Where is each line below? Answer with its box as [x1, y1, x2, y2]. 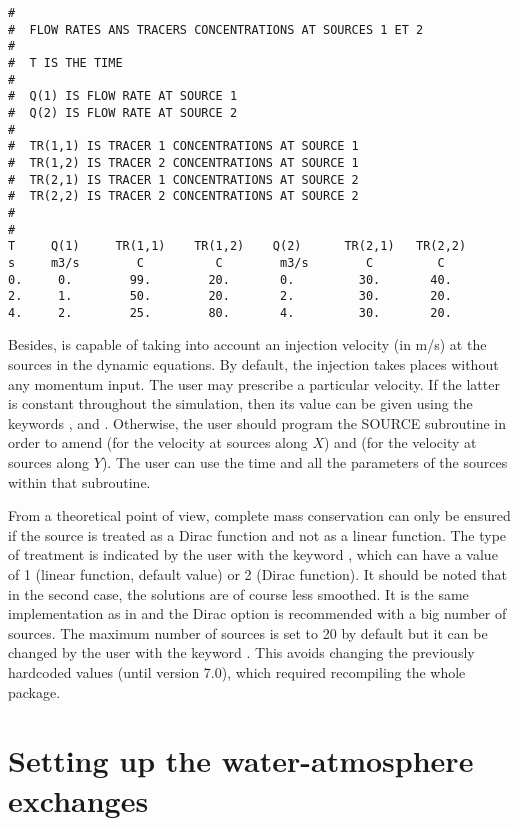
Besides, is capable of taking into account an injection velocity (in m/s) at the [8, 334, 487, 355]
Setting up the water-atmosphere [8, 740, 474, 781]
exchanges [8, 779, 149, 820]
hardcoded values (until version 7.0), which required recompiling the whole [8, 661, 466, 682]
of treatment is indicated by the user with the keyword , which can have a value [8, 544, 498, 565]
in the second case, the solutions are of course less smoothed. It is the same [8, 583, 469, 604]
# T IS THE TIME [8, 55, 123, 70]
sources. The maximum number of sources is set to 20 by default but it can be [8, 622, 488, 643]
